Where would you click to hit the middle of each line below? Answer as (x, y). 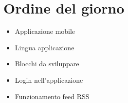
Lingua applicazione (45, 47)
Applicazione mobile (45, 31)
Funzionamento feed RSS (52, 96)
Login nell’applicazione (49, 80)
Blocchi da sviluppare (47, 64)
